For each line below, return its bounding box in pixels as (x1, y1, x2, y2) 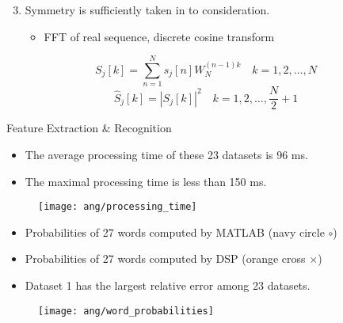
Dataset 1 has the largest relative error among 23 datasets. (25, 277, 311, 293)
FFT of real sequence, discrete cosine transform (44, 28, 275, 44)
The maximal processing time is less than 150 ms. (25, 173, 267, 189)
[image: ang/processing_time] (38, 201, 197, 213)
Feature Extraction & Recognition (6, 120, 172, 136)
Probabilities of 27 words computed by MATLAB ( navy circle (25, 223, 325, 240)
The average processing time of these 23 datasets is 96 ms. (25, 146, 308, 162)
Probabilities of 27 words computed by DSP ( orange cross (25, 250, 306, 267)
